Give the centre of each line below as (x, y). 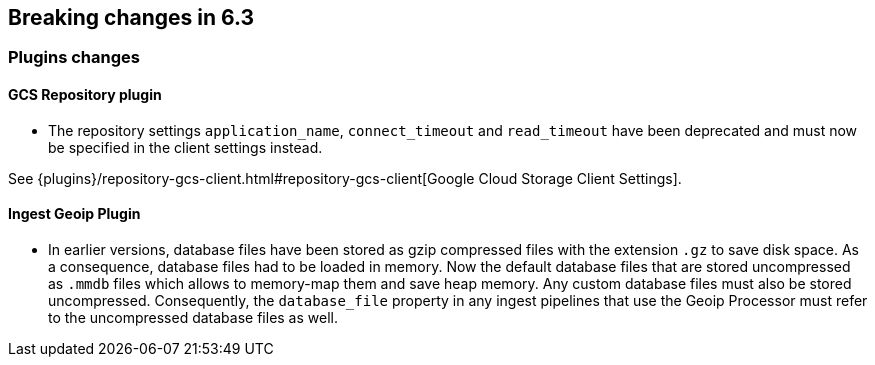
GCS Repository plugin (85, 95)
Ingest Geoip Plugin (74, 214)
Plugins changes (74, 57)
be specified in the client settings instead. (185, 147)
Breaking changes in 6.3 (131, 17)
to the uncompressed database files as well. (193, 317)
